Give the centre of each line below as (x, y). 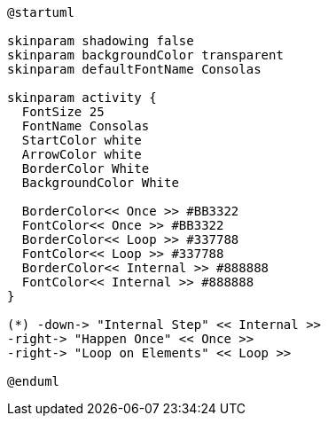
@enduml (34, 381)
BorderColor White (86, 168)
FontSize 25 (63, 112)
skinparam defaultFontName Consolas (134, 69)
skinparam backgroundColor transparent (145, 55)
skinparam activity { (82, 98)
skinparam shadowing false (101, 41)
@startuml (41, 12)
